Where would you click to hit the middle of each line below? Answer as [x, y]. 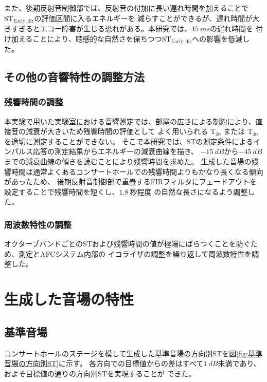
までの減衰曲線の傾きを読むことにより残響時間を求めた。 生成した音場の [128, 161]
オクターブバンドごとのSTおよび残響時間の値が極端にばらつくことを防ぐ [127, 244]
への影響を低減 [217, 38]
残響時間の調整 [34, 102]
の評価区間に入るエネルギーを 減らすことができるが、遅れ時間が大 [147, 18]
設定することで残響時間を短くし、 [62, 191]
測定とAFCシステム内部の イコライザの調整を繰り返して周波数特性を [135, 253]
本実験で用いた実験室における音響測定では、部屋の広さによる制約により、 [130, 121]
